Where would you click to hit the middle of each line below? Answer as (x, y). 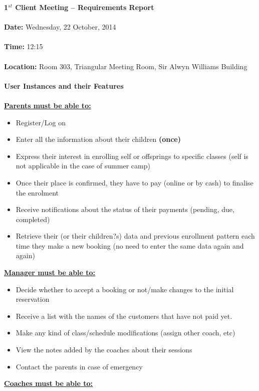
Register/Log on (41, 122)
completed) (33, 219)
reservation (33, 299)
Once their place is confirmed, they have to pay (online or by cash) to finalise (135, 182)
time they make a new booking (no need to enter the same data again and (130, 245)
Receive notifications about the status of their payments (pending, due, (125, 209)
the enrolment (37, 192)
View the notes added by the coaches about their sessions (104, 350)
